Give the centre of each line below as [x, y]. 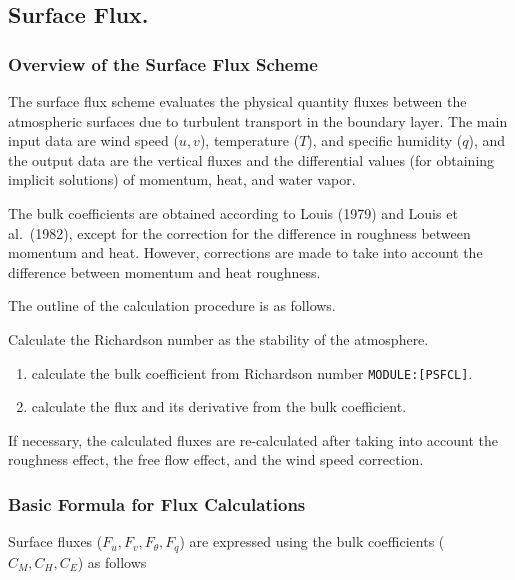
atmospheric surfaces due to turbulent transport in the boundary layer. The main [258, 120]
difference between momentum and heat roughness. [164, 271]
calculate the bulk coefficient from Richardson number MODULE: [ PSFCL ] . [252, 372]
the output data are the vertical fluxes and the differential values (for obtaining [251, 159]
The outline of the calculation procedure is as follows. [172, 305]
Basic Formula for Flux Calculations [157, 503]
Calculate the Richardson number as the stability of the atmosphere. [218, 338]
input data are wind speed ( [93, 140]
